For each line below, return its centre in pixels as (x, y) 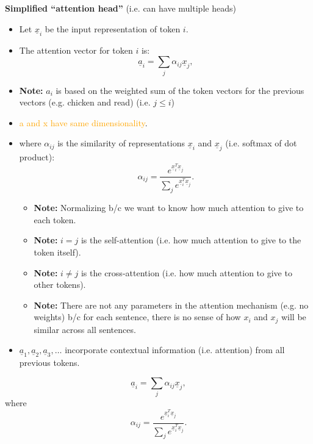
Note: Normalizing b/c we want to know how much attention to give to (169, 208)
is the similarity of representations (121, 143)
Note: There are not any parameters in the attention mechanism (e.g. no (171, 305)
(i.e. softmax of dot (261, 143)
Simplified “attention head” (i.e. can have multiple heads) (121, 8)
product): (37, 157)
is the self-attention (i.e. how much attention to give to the (191, 240)
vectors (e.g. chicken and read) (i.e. (85, 102)
